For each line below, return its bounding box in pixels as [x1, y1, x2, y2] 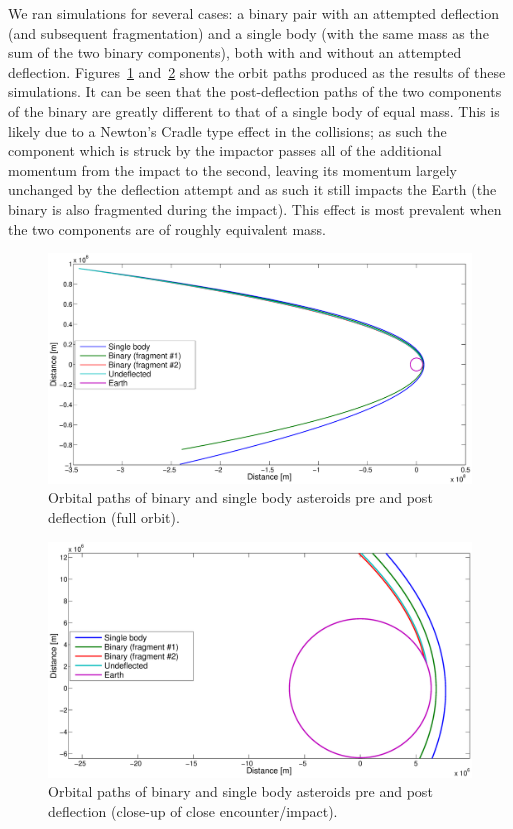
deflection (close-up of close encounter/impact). [48, 800, 338, 821]
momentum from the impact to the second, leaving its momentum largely [8, 159, 457, 180]
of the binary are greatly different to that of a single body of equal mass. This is [8, 100, 500, 121]
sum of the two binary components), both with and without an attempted [8, 42, 462, 63]
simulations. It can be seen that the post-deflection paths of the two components [8, 81, 502, 102]
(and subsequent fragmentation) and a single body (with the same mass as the [8, 22, 489, 43]
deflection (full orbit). [48, 506, 180, 527]
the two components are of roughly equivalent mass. [8, 218, 327, 239]
